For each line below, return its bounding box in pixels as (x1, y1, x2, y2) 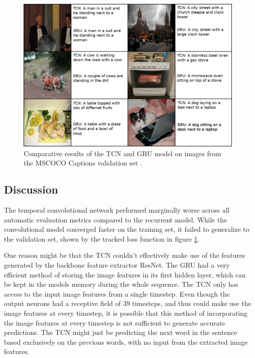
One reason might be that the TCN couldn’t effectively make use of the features (4, 250, 245, 260)
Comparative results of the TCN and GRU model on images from (24, 148, 221, 158)
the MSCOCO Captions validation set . (24, 158, 142, 168)
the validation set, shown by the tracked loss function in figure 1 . (4, 233, 199, 244)
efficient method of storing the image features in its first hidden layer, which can (4, 269, 246, 279)
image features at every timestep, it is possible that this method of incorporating (4, 307, 248, 318)
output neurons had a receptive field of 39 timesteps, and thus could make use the (4, 298, 251, 308)
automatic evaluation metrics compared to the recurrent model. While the (4, 214, 227, 224)
